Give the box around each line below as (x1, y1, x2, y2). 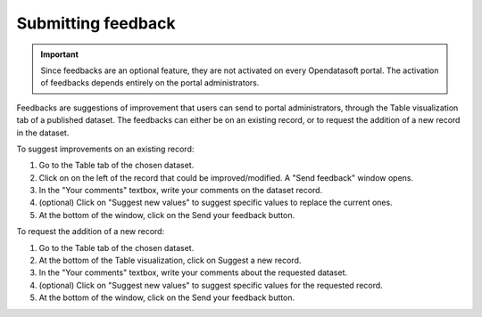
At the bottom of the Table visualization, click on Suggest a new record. (38, 255, 302, 266)
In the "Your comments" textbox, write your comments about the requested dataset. (38, 267, 348, 278)
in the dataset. (16, 127, 70, 138)
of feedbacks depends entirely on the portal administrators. (40, 77, 260, 88)
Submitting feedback (16, 13, 176, 33)
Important (40, 49, 79, 60)
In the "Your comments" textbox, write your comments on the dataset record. (38, 185, 323, 196)
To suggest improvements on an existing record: (16, 143, 195, 154)
